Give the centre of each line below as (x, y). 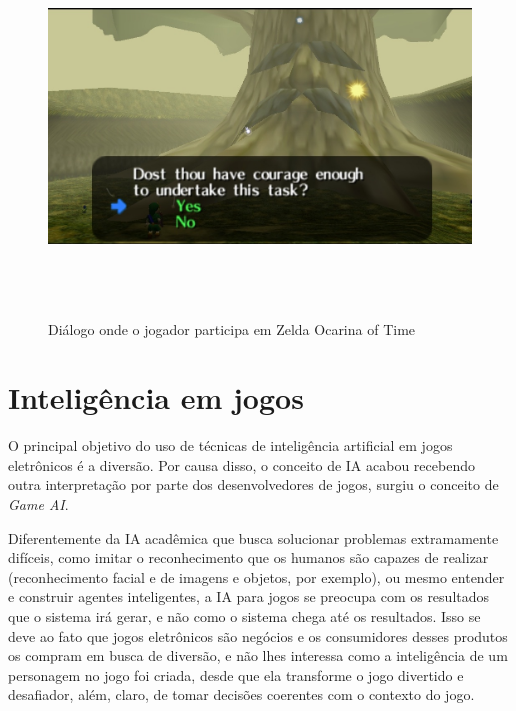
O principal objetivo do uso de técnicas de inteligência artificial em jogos (230, 445)
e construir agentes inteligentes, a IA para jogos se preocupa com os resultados (249, 596)
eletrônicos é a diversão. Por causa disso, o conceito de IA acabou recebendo (241, 464)
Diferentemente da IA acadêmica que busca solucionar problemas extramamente (253, 537)
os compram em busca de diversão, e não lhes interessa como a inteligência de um (258, 655)
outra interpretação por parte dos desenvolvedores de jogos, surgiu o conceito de (253, 484)
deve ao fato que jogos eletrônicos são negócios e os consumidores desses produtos (258, 635)
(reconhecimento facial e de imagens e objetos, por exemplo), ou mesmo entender (256, 576)
